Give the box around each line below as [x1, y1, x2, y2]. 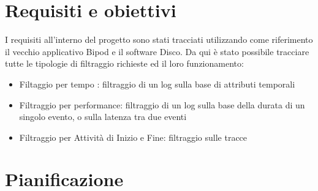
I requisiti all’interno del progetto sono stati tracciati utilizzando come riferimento [5, 33, 313, 46]
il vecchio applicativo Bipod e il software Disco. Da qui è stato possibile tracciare [5, 45, 309, 58]
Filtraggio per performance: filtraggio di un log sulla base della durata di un [19, 98, 305, 111]
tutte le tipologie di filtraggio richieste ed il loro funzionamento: [5, 57, 244, 70]
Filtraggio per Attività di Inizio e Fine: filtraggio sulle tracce [19, 130, 248, 143]
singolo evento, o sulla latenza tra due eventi [19, 110, 187, 123]
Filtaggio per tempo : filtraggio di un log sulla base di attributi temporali [19, 77, 295, 90]
